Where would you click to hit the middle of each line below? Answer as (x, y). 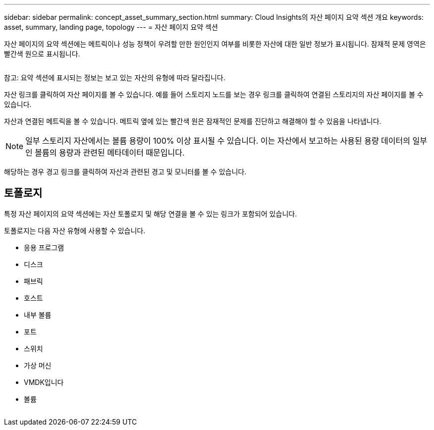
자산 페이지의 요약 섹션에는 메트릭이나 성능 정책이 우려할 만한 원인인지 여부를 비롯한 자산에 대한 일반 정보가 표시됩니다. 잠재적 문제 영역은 (215, 44)
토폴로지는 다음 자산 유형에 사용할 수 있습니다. (75, 230)
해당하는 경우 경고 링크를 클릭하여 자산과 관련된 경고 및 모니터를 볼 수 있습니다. (125, 172)
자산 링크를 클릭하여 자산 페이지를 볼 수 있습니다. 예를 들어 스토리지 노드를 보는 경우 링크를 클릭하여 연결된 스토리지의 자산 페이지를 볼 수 (214, 94)
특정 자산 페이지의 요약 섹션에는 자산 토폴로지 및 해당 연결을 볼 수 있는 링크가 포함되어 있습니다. (151, 214)
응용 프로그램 (44, 247)
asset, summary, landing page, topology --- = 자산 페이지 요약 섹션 (111, 27)
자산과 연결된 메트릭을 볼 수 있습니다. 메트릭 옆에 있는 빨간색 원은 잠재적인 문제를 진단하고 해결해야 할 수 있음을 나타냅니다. (193, 121)
